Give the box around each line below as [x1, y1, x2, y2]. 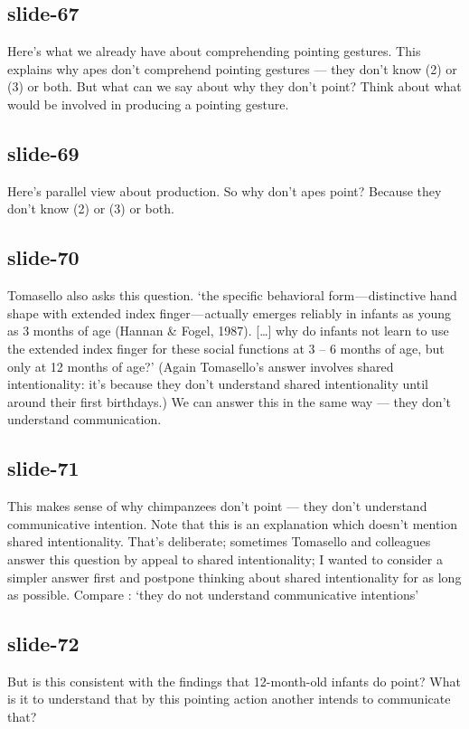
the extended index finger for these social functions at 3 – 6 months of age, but [7, 338, 445, 357]
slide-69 [7, 138, 80, 166]
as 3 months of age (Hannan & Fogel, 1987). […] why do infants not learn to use [7, 321, 449, 340]
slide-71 [7, 454, 80, 482]
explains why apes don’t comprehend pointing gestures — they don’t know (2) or [7, 59, 457, 78]
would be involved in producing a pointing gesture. [7, 94, 289, 113]
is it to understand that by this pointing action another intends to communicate [7, 689, 451, 708]
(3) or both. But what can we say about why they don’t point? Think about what [7, 77, 462, 96]
